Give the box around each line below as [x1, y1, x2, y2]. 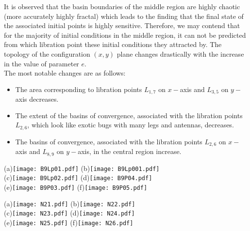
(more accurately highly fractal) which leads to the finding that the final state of [4, 11, 244, 21]
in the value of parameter [4, 58, 79, 68]
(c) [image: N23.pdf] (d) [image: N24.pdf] [4, 208, 135, 218]
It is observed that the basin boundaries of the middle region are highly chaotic [4, 1, 240, 11]
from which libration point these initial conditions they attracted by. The [4, 39, 222, 49]
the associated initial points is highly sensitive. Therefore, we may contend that [4, 20, 240, 31]
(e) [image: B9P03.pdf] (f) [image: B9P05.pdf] [4, 182, 148, 192]
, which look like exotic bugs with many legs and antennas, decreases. [27, 120, 234, 130]
